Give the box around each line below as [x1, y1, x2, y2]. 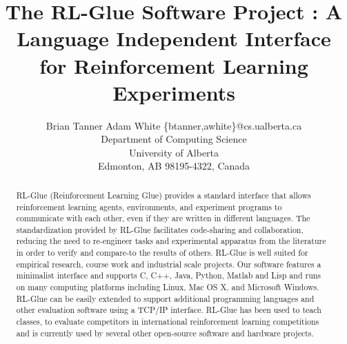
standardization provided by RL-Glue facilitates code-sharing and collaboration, [16, 223, 304, 235]
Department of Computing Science [101, 132, 247, 146]
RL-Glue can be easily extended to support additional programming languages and [16, 292, 315, 304]
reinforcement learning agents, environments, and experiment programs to [16, 201, 282, 212]
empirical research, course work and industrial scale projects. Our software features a [16, 258, 321, 270]
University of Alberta [128, 145, 219, 159]
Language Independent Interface [17, 24, 331, 52]
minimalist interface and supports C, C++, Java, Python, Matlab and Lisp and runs [16, 270, 321, 281]
